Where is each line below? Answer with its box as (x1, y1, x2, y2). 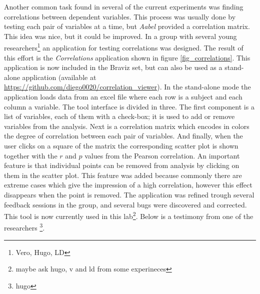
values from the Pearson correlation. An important (84, 150, 240, 160)
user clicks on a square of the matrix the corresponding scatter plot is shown (4, 140, 238, 150)
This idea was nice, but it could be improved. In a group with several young (4, 30, 237, 41)
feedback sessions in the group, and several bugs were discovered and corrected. (4, 199, 247, 209)
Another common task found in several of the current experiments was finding (4, 1, 243, 11)
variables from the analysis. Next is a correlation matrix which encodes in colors (4, 120, 249, 131)
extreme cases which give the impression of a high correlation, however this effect (4, 179, 252, 190)
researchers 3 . (4, 221, 45, 233)
